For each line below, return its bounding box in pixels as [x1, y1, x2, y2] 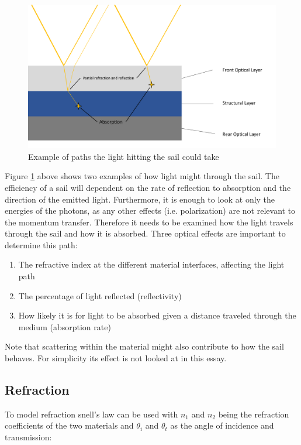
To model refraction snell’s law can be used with [5, 408, 178, 420]
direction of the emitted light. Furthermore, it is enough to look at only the [5, 193, 275, 205]
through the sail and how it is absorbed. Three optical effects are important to [5, 227, 286, 239]
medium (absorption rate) [18, 320, 111, 333]
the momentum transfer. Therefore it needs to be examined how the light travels [5, 215, 293, 228]
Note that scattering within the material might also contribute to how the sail [5, 340, 284, 352]
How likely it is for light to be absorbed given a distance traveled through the [18, 309, 296, 321]
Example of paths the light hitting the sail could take [28, 150, 219, 162]
